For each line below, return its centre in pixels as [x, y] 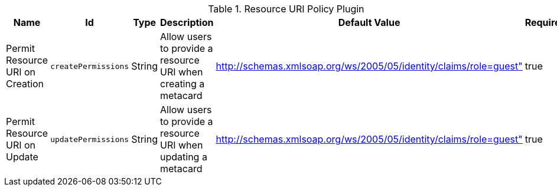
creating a [183, 84]
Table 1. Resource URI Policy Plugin [286, 9]
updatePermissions [90, 139]
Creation [25, 84]
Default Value [369, 22]
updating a [184, 157]
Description [187, 22]
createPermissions [90, 66]
